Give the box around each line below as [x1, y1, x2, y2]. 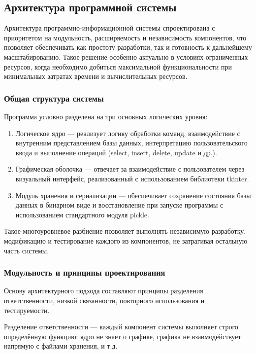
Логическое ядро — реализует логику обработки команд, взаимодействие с [15, 128, 240, 138]
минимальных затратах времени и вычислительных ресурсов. [4, 71, 188, 81]
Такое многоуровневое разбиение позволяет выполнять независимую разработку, [4, 226, 246, 236]
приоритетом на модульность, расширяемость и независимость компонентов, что [4, 32, 247, 42]
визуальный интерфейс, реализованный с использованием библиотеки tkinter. [15, 173, 249, 183]
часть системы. [4, 245, 49, 255]
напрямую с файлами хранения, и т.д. [4, 341, 118, 351]
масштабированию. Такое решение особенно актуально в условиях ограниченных [4, 51, 248, 62]
